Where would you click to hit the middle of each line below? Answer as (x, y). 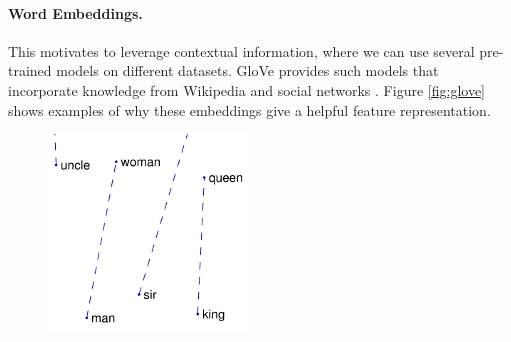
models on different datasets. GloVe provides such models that (247, 70)
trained (30, 70)
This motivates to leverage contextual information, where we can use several (241, 50)
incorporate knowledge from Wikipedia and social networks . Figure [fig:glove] (246, 89)
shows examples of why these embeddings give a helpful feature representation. (249, 109)
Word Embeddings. (75, 12)
